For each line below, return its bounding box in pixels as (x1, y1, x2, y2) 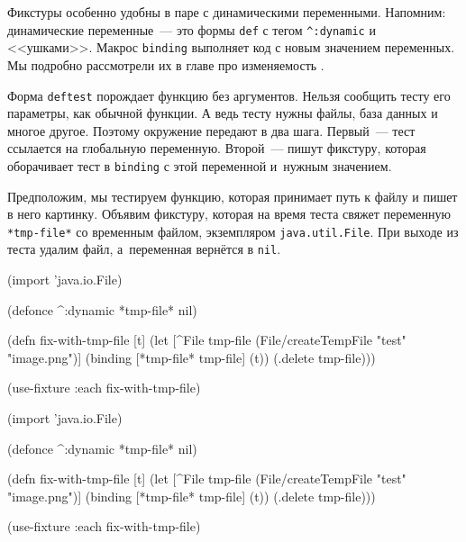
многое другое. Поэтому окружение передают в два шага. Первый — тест (7, 121, 416, 140)
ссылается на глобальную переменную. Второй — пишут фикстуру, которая (7, 139, 426, 158)
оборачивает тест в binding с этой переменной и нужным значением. (7, 156, 392, 175)
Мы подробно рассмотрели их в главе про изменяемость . (7, 55, 324, 74)
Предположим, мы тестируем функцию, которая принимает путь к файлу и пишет (7, 186, 458, 205)
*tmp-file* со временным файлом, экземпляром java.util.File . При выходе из (7, 221, 459, 240)
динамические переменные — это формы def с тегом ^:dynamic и (7, 20, 376, 39)
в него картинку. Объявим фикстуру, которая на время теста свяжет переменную (7, 204, 451, 223)
